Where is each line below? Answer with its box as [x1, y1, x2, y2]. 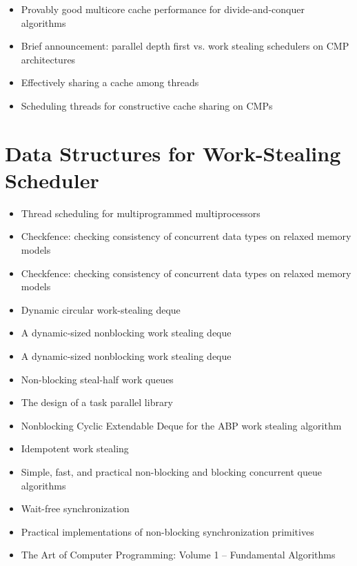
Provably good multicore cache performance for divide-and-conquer [21, 2, 305, 16]
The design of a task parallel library [21, 395, 173, 410]
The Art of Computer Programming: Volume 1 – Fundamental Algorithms [21, 547, 336, 562]
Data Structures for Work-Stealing [5, 139, 341, 167]
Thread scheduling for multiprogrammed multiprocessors [21, 205, 261, 220]
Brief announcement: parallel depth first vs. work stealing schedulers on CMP [21, 39, 349, 53]
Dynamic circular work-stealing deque [21, 302, 181, 316]
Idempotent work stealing [21, 441, 129, 456]
